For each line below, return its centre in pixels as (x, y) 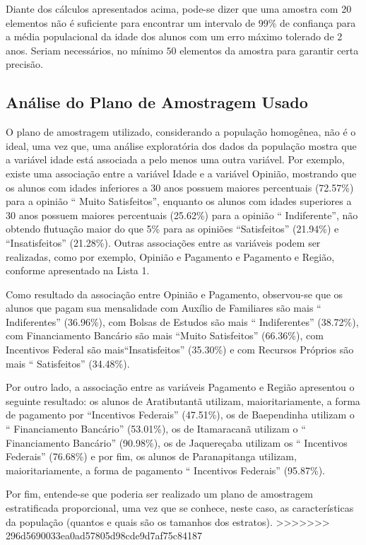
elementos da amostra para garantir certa (269, 50)
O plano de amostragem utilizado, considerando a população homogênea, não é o (181, 132)
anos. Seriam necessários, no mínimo (84, 50)
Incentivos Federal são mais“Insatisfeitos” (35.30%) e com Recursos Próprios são (180, 350)
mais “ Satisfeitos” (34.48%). (68, 363)
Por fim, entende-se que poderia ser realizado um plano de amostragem (159, 494)
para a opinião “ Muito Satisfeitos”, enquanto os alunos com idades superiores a (179, 201)
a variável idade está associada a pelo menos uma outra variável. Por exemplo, (175, 159)
